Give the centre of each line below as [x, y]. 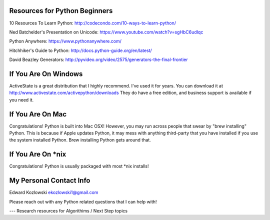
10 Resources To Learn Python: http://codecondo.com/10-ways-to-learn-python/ [92, 23]
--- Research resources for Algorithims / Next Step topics [68, 211]
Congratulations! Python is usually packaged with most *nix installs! [79, 166]
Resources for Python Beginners [61, 11]
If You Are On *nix [38, 154]
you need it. [21, 99]
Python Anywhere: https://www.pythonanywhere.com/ [65, 41]
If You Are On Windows [46, 74]
